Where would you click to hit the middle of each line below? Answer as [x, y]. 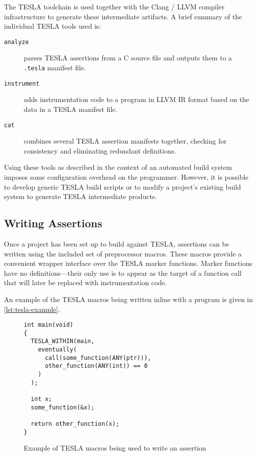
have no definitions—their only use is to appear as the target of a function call [123, 273]
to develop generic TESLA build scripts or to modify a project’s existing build [123, 186]
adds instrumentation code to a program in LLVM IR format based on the [136, 99]
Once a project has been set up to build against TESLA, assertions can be [117, 243]
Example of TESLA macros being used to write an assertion [115, 448]
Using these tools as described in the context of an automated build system [118, 167]
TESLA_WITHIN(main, [63, 341]
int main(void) [49, 325]
